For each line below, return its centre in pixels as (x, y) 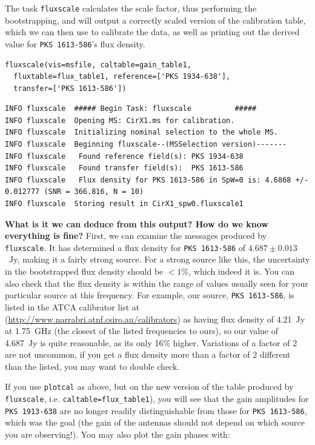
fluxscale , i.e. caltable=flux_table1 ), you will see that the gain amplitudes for (157, 399)
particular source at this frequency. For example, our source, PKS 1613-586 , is (150, 295)
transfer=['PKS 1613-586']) (70, 88)
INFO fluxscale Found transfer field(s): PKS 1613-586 (124, 168)
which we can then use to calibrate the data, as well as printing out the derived (152, 32)
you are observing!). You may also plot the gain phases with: (118, 434)
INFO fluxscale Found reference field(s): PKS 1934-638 (124, 156)
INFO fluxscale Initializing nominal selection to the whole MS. (142, 132)
